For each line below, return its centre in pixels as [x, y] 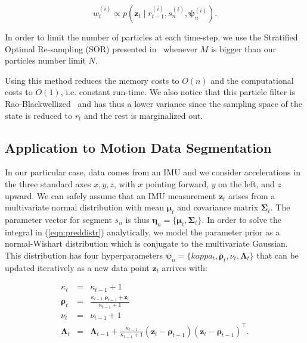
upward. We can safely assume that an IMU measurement [111, 195]
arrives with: [184, 267]
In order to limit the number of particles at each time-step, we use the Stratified [151, 37]
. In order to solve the [241, 219]
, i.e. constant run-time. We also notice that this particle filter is [178, 92]
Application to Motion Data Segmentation [138, 147]
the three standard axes [48, 183]
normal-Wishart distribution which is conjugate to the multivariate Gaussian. [146, 243]
